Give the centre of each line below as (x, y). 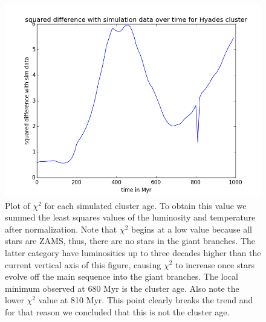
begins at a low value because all (192, 229)
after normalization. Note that (61, 229)
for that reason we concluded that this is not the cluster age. (117, 311)
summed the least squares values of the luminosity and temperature (130, 217)
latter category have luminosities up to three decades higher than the (133, 252)
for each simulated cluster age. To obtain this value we (145, 205)
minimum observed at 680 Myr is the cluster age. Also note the (122, 288)
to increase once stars (215, 264)
